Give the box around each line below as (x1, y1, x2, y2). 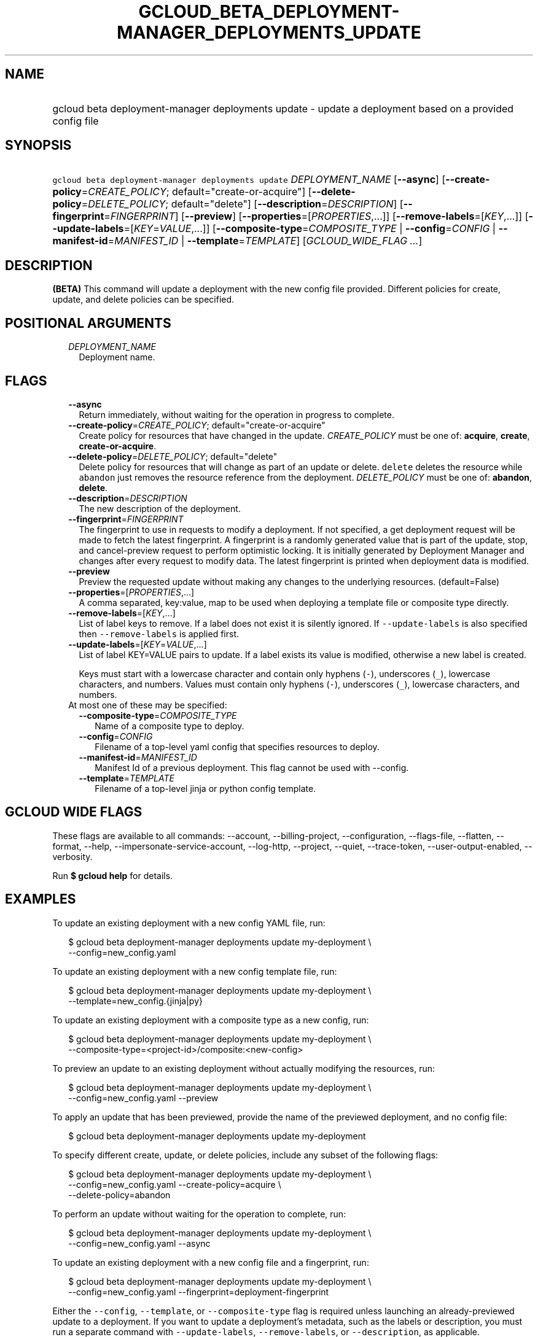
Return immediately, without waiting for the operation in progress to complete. (79, 409, 394, 420)
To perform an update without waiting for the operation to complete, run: (52, 1208, 346, 1219)
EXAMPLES (5, 891, 76, 907)
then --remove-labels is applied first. (79, 628, 240, 639)
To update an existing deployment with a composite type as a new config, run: (52, 1014, 369, 1025)
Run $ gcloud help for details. (52, 870, 173, 881)
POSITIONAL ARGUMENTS (5, 315, 171, 331)
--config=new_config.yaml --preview (68, 1092, 219, 1103)
